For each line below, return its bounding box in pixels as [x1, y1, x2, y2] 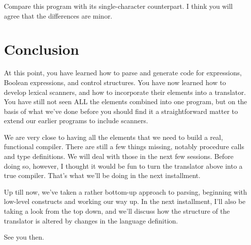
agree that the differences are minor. [4, 10, 113, 21]
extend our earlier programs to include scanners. [4, 115, 148, 126]
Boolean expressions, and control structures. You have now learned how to [4, 77, 226, 87]
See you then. [4, 232, 44, 242]
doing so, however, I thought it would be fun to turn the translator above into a [4, 160, 243, 171]
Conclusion [4, 39, 79, 59]
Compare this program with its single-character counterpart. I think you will [4, 1, 233, 11]
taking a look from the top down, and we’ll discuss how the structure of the [4, 206, 230, 216]
